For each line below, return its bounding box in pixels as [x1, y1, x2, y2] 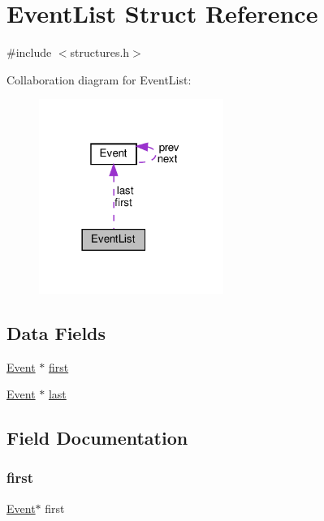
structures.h [70, 44, 130, 61]
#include [6, 44, 52, 61]
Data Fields [6, 320, 106, 345]
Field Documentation [6, 425, 188, 450]
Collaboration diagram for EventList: [6, 71, 192, 88]
